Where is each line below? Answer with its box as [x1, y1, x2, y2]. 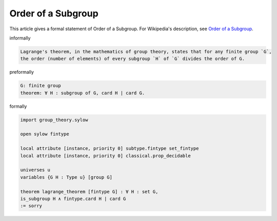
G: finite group [20, 83, 62, 89]
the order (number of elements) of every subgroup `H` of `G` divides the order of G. [20, 56, 245, 62]
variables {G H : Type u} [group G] [20, 174, 113, 180]
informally [9, 35, 31, 41]
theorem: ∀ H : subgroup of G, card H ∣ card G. [20, 90, 145, 96]
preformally [9, 69, 34, 75]
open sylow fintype [20, 131, 69, 137]
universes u [20, 167, 51, 173]
